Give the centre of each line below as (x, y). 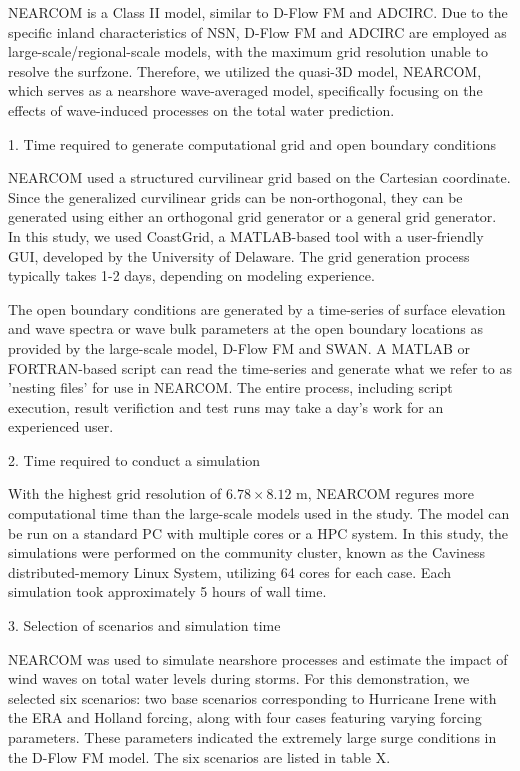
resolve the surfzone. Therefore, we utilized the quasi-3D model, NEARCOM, (245, 70)
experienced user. (61, 426)
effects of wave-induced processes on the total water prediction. (201, 109)
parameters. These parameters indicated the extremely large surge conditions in (252, 737)
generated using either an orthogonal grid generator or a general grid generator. (252, 216)
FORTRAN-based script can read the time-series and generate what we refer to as (260, 367)
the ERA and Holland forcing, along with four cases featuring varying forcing (245, 717)
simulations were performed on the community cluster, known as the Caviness (246, 552)
